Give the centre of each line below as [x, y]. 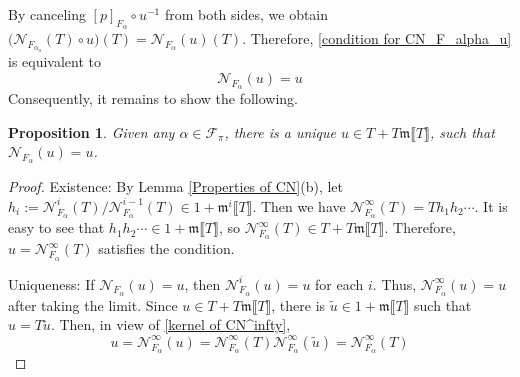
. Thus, [394, 283]
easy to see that [56, 227]
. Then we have [299, 205]
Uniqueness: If [51, 283]
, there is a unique [280, 131]
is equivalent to [55, 61]
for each [339, 283]
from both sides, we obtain [246, 14]
